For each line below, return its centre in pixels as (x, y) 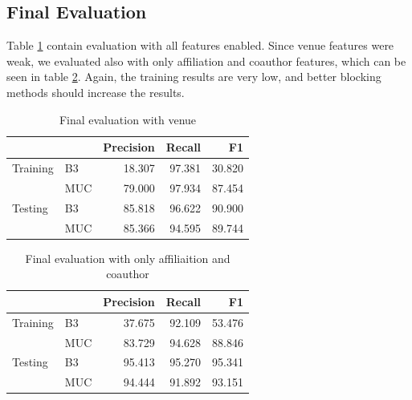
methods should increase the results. (96, 92)
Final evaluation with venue (128, 119)
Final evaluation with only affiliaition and (128, 258)
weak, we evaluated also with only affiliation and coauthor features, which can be (206, 61)
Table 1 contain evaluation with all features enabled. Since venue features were (200, 45)
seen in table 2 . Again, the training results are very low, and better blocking (194, 77)
